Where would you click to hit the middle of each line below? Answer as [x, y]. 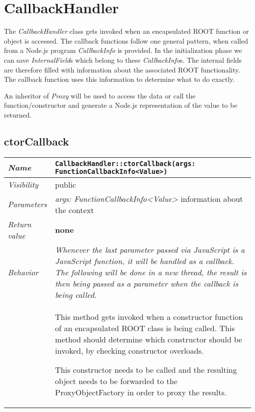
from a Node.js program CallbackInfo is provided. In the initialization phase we [123, 50]
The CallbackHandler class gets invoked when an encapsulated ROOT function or [127, 31]
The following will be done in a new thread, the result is [151, 272]
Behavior [23, 272]
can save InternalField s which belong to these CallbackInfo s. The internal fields [123, 60]
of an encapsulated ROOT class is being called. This [145, 328]
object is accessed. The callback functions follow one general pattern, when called [126, 40]
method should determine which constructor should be [149, 339]
